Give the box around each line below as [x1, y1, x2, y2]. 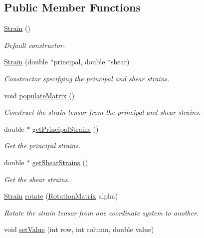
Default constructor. [4, 39, 65, 50]
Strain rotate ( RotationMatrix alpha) [4, 191, 118, 201]
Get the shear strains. [4, 174, 70, 184]
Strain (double [4, 56, 48, 67]
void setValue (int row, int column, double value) [4, 224, 154, 235]
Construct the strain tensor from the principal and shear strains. [4, 107, 201, 117]
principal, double [53, 56, 105, 67]
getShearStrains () [32, 157, 88, 167]
